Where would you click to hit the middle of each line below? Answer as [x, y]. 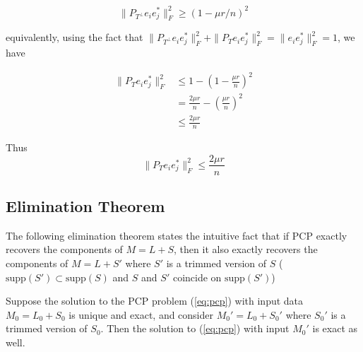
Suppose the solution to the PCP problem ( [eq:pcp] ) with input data [155, 301]
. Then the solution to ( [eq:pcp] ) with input [195, 328]
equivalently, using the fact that [75, 37]
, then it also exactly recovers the [246, 249]
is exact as [335, 328]
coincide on [197, 277]
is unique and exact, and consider [141, 314]
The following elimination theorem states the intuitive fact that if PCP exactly [177, 235]
